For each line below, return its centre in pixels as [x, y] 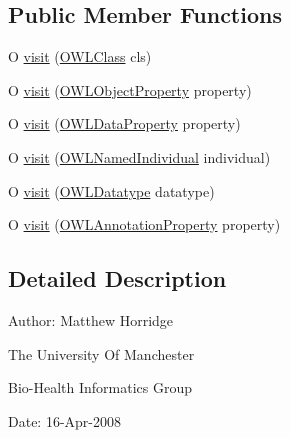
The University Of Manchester [101, 353]
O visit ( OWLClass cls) [80, 56]
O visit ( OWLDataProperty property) [124, 123]
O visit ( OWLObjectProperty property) [130, 89]
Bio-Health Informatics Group [100, 387]
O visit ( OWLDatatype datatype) [111, 190]
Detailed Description [117, 278]
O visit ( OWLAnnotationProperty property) [144, 224]
